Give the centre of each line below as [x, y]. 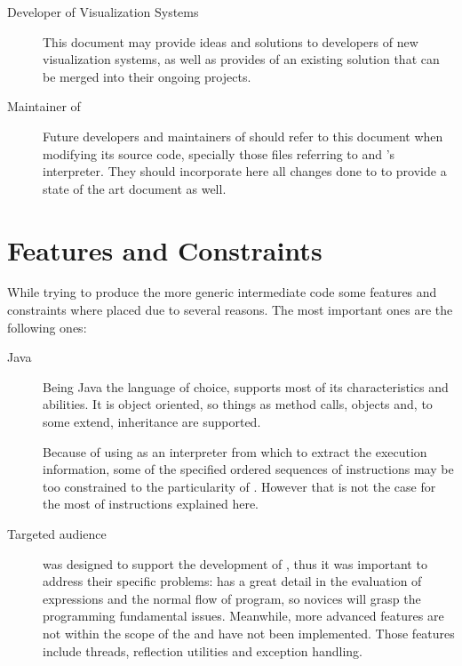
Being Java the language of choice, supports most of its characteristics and [246, 386]
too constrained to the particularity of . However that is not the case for [239, 486]
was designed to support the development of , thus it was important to [235, 563]
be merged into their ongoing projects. [147, 76]
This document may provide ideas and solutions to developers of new [231, 41]
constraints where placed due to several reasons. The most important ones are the [230, 310]
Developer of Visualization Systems [103, 12]
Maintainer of [44, 106]
